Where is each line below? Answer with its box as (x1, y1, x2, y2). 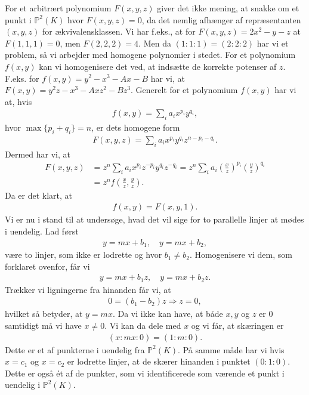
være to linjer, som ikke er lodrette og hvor (5, 248, 162, 261)
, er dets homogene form (91, 121, 180, 134)
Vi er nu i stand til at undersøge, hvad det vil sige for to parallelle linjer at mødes (5, 213, 304, 226)
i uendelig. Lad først (5, 224, 79, 237)
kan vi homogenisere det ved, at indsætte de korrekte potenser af (39, 60, 277, 72)
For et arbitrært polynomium (5, 2, 112, 14)
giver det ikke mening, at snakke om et (157, 2, 299, 14)
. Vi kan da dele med (104, 319, 181, 331)
